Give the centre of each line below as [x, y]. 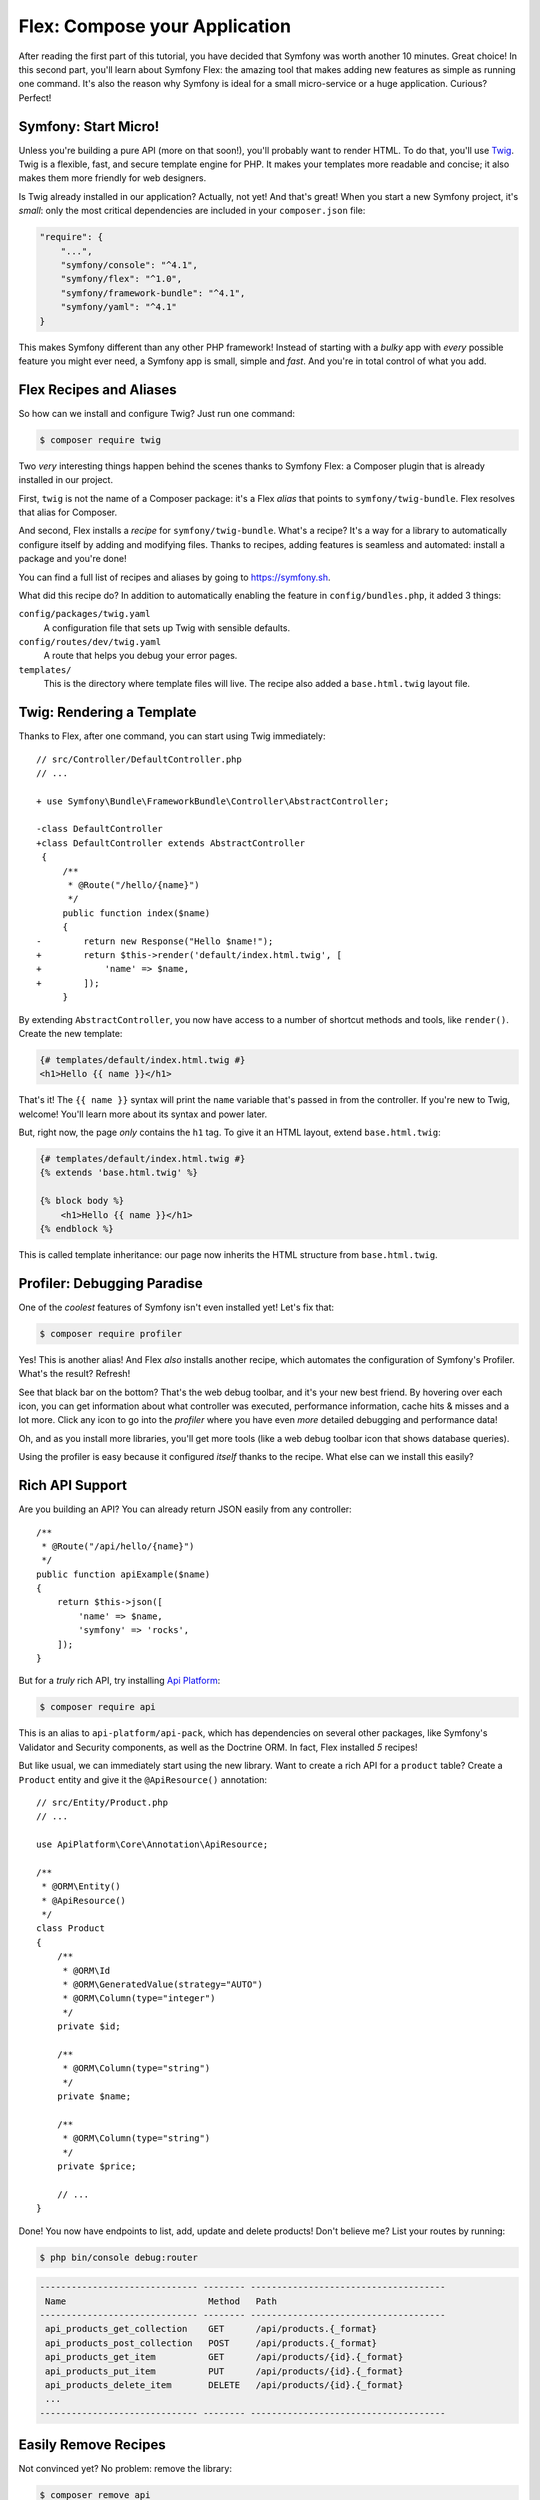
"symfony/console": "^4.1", [129, 264]
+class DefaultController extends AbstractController [170, 843]
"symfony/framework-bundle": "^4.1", [153, 293]
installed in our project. [66, 480]
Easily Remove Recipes [92, 2445]
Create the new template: [70, 1033]
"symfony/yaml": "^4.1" [118, 307]
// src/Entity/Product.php [102, 1802]
